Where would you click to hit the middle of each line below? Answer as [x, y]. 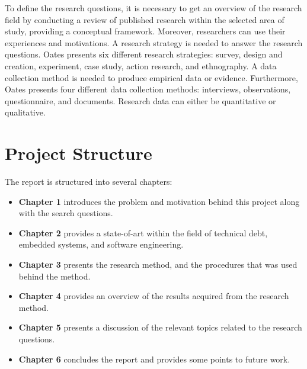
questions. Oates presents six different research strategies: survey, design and [144, 54]
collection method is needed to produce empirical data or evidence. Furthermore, [151, 77]
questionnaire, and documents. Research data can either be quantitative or [140, 100]
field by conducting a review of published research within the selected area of [145, 19]
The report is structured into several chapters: [89, 182]
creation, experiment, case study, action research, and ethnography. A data [141, 65]
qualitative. [25, 112]
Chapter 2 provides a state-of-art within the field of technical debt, [143, 232]
